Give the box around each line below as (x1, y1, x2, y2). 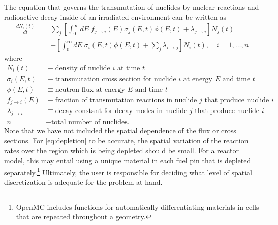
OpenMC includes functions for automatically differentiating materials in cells (16, 201, 259, 212)
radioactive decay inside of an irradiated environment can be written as (4, 11, 227, 22)
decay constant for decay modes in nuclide (55, 107, 188, 115)
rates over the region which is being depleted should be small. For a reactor (4, 145, 239, 156)
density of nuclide (55, 64, 110, 72)
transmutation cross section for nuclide (55, 75, 176, 83)
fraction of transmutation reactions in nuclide (55, 96, 197, 104)
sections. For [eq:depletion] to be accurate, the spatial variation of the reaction (4, 135, 249, 145)
